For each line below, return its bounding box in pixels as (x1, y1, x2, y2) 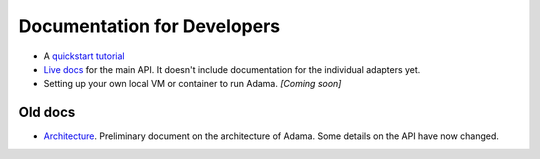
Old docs (18, 104, 76, 121)
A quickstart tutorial (43, 50, 125, 62)
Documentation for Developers (18, 15, 280, 37)
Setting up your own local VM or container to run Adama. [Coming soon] (43, 78, 342, 90)
